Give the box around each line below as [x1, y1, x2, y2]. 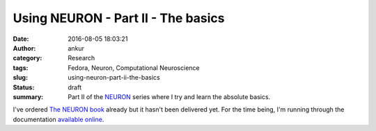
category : [13, 54, 42, 62]
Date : [13, 35, 29, 43]
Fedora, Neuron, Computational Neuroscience [68, 63, 200, 72]
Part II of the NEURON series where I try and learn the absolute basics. [68, 92, 271, 101]
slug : [13, 73, 28, 82]
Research [68, 54, 95, 62]
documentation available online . [13, 115, 104, 123]
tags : [13, 63, 29, 72]
